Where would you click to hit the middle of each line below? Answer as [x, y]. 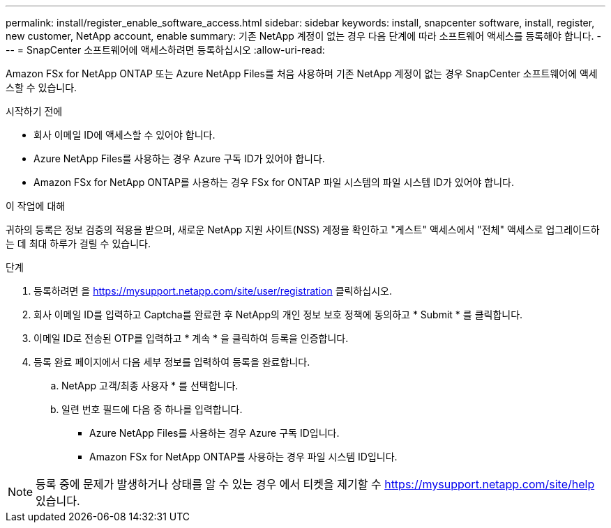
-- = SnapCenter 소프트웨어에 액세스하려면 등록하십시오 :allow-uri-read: [165, 50]
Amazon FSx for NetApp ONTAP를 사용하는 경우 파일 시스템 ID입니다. [243, 457]
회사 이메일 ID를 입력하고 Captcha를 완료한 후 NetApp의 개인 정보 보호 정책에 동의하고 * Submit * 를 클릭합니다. [278, 315]
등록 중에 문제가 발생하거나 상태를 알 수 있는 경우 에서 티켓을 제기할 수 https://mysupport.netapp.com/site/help [315, 484]
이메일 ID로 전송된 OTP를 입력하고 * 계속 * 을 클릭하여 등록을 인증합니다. [191, 338]
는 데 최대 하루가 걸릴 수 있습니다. [78, 243]
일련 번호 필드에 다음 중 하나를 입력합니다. [152, 409]
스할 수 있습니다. [42, 87]
